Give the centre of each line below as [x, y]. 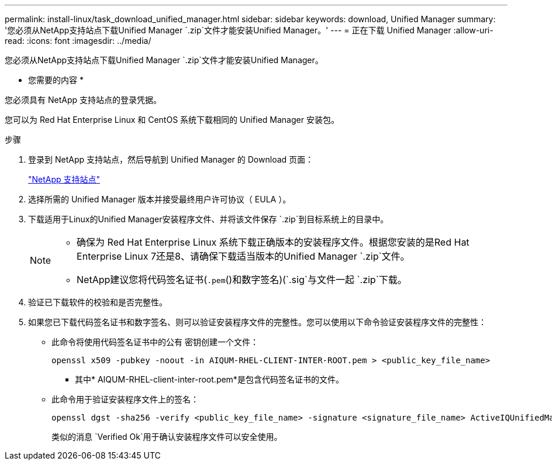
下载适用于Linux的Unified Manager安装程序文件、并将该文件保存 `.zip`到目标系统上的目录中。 [208, 219]
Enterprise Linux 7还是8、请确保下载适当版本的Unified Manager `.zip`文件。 [243, 256]
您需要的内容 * [56, 80]
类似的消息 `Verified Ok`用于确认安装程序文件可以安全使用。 [167, 437]
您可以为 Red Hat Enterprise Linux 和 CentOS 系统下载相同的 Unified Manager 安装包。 [172, 120]
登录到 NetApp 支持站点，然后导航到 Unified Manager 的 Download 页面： [171, 159]
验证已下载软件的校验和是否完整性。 [98, 302]
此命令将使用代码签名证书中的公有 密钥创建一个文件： [155, 342]
